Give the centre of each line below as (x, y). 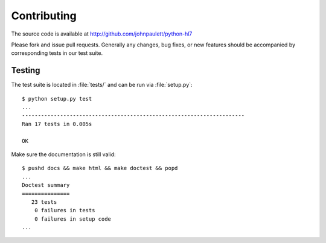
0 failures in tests (65, 210)
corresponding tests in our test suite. (57, 53)
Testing (26, 70)
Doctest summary (46, 185)
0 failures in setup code (73, 219)
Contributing (44, 16)
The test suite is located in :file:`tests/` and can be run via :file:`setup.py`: (102, 85)
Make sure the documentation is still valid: (63, 154)
